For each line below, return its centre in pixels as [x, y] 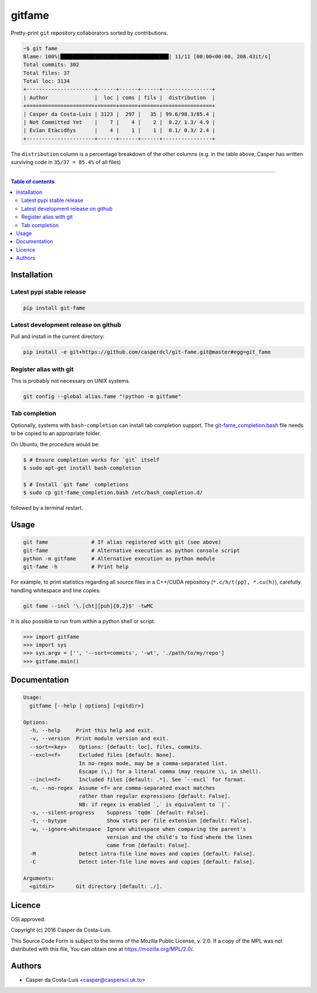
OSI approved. [28, 919]
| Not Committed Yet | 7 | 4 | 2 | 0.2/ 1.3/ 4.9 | [119, 122]
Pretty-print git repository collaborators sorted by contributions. [90, 33]
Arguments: [39, 878]
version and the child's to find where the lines [179, 837]
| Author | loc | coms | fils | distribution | [119, 97]
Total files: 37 [47, 73]
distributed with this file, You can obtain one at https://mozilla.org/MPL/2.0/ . [102, 949]
